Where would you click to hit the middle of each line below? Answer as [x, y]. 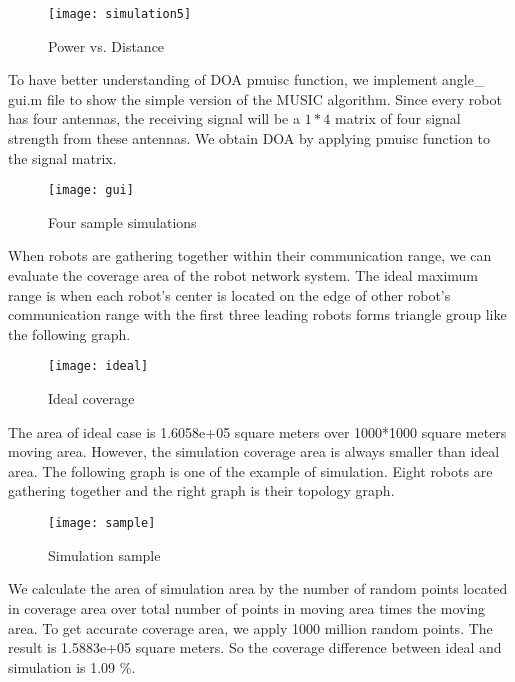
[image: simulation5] [120, 14]
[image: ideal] [98, 366]
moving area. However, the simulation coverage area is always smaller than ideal [254, 451]
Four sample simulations [122, 221]
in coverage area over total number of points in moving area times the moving [247, 607]
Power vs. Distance [106, 45]
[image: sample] [102, 523]
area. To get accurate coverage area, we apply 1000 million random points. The [250, 627]
